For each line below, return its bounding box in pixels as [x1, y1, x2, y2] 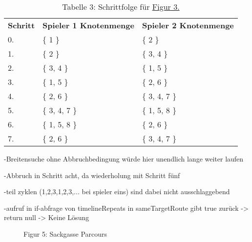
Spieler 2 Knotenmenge [142, 20, 234, 31]
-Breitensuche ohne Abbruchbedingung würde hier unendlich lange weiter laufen [4, 154, 244, 163]
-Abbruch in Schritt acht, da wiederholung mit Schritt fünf [4, 170, 180, 180]
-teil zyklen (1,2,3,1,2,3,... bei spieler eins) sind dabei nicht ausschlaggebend [4, 186, 230, 197]
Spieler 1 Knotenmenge [42, 20, 134, 31]
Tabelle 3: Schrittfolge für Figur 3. [62, 1, 180, 12]
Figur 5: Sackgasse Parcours [23, 228, 107, 239]
